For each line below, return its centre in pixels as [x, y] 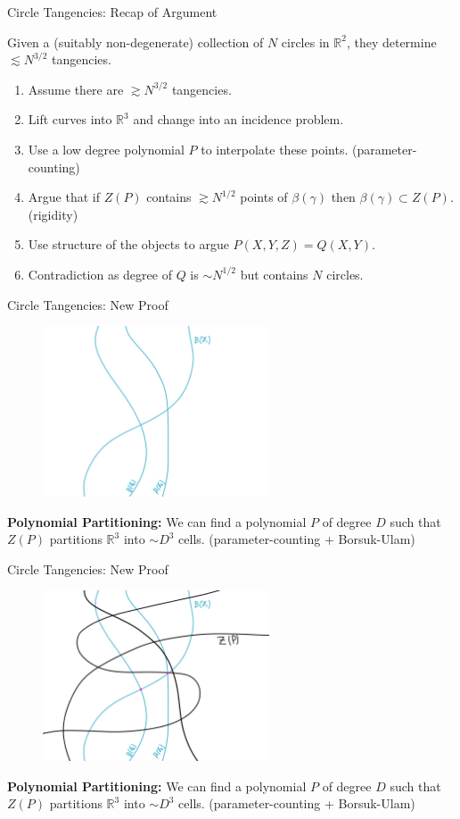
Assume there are [76, 89]
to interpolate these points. [275, 149]
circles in [305, 42]
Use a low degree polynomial [106, 149]
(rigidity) [53, 214]
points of [264, 197]
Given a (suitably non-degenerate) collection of [136, 42]
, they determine [391, 42]
